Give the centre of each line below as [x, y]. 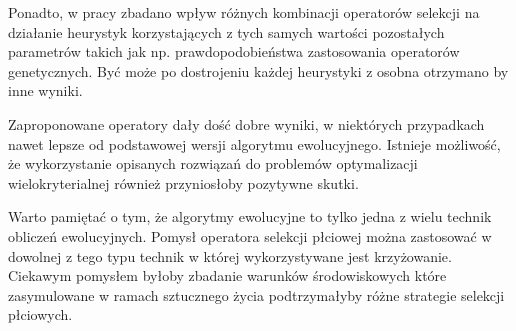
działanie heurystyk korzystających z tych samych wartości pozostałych [226, 31]
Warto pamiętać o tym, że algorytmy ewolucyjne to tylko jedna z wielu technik [250, 216]
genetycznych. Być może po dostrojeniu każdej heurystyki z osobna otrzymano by [258, 70]
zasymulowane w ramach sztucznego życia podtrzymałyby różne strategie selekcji [256, 294]
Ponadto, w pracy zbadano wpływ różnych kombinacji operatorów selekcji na [244, 12]
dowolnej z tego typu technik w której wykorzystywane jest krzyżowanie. [230, 255]
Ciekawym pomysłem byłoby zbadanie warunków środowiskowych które [227, 275]
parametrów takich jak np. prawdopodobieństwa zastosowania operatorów [234, 51]
